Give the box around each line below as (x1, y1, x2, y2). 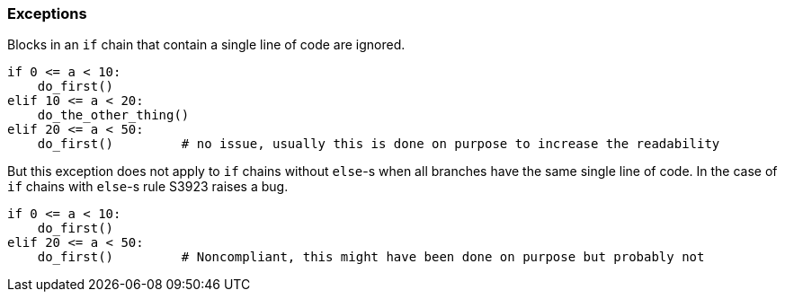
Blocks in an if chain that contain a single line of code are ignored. (7, 37, 406, 53)
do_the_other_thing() (37, 108, 190, 123)
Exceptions (7, 4, 87, 22)
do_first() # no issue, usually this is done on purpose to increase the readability (37, 136, 720, 152)
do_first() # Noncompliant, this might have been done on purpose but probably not (37, 250, 705, 265)
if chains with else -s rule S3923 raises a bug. (7, 179, 289, 195)
